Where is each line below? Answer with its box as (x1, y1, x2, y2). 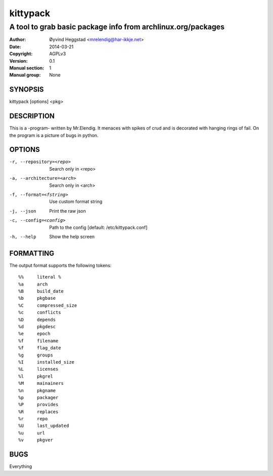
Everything (9, 463, 32, 469)
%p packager (18, 394, 59, 400)
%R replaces (18, 409, 59, 415)
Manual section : (9, 65, 44, 71)
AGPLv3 (49, 51, 66, 57)
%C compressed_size (18, 302, 77, 308)
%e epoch (18, 331, 51, 337)
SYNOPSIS (9, 85, 44, 94)
